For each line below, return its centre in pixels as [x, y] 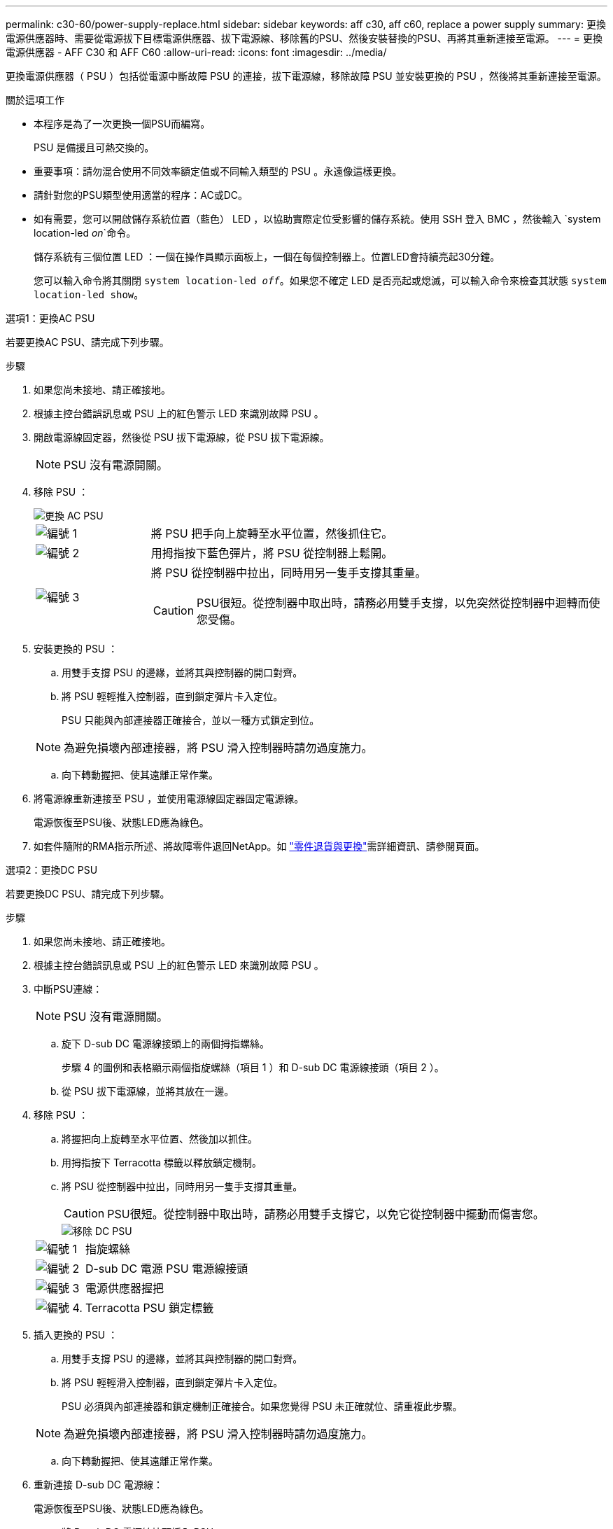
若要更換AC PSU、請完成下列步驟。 [87, 342]
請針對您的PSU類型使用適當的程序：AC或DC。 [141, 195]
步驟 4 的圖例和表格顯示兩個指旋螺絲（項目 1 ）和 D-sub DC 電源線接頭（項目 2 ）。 [253, 1067]
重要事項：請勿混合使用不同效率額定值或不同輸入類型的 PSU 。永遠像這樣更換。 [218, 171]
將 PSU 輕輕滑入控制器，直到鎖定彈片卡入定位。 [172, 1382]
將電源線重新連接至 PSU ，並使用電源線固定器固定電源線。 [169, 798]
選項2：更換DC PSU [52, 870]
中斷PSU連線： [68, 989]
